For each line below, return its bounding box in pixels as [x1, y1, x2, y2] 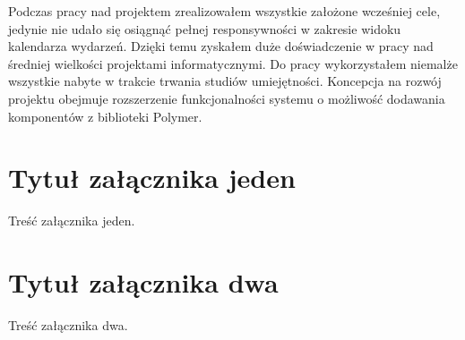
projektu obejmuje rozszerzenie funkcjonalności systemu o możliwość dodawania [8, 89, 445, 107]
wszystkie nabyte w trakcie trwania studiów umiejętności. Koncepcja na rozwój [8, 72, 442, 90]
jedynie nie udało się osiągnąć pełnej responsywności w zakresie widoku [8, 19, 401, 38]
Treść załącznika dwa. [8, 316, 128, 334]
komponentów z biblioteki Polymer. [8, 106, 202, 125]
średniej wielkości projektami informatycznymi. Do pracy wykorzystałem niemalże [8, 54, 458, 72]
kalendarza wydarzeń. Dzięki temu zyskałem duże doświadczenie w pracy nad [8, 37, 434, 55]
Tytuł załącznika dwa [8, 264, 279, 301]
